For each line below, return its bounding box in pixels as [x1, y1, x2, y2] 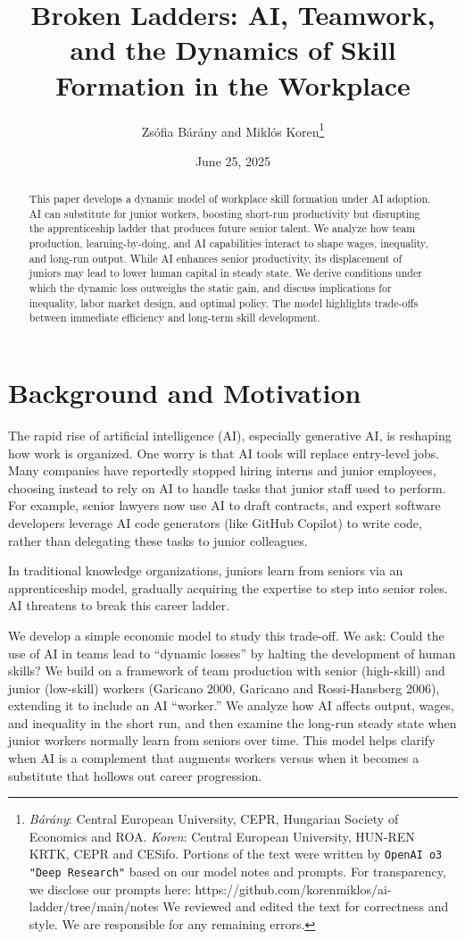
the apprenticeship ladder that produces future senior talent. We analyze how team [29, 221, 416, 236]
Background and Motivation [8, 374, 361, 411]
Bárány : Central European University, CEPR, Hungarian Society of [29, 809, 399, 828]
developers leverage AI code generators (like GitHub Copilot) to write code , [8, 513, 422, 532]
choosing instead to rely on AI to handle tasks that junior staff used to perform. [8, 478, 446, 497]
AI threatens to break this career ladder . [8, 596, 230, 615]
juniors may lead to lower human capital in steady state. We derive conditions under [29, 265, 422, 281]
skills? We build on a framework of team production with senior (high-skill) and [8, 661, 445, 680]
